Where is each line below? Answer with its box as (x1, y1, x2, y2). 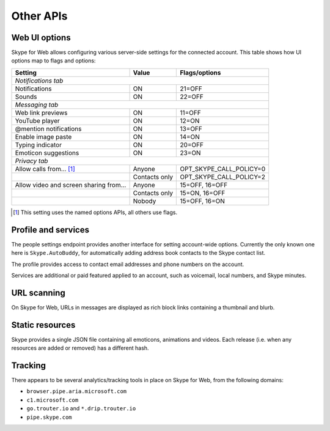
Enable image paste (15, 132, 72, 141)
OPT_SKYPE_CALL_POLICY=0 (180, 164, 266, 173)
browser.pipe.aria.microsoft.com (26, 388, 127, 395)
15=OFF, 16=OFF (180, 180, 228, 189)
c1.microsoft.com (26, 396, 79, 403)
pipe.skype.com (26, 413, 73, 421)
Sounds (15, 92, 37, 101)
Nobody (133, 196, 156, 205)
